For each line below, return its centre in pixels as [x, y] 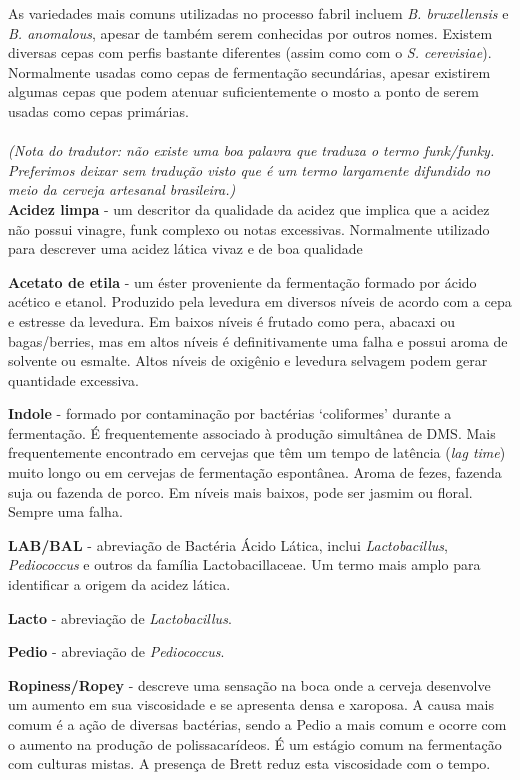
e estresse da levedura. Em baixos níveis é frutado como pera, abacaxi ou [232, 320]
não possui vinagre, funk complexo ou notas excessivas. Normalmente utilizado [249, 228]
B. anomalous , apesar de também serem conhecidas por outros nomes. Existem [250, 32]
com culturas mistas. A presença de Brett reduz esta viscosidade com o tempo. [249, 763]
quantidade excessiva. [73, 379]
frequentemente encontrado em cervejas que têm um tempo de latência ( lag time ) [257, 452]
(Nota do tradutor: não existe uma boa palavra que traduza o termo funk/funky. [251, 150]
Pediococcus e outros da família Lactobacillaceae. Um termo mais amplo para [244, 564]
